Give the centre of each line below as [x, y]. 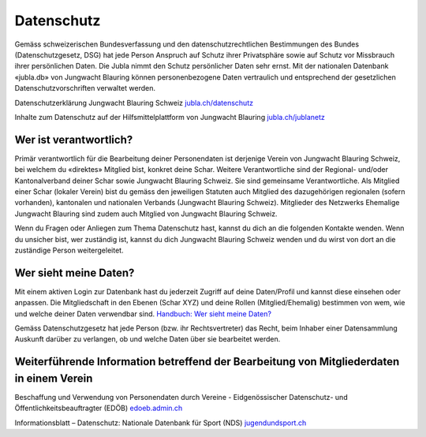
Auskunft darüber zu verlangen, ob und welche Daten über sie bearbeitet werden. [148, 339]
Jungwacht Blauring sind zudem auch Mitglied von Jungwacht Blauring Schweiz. [146, 214]
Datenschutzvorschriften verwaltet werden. [85, 88]
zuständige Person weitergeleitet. [69, 250]
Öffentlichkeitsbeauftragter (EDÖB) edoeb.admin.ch [99, 408]
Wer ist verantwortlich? [74, 139]
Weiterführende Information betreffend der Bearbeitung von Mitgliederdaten [207, 362]
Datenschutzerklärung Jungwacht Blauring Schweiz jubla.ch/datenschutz [134, 103]
